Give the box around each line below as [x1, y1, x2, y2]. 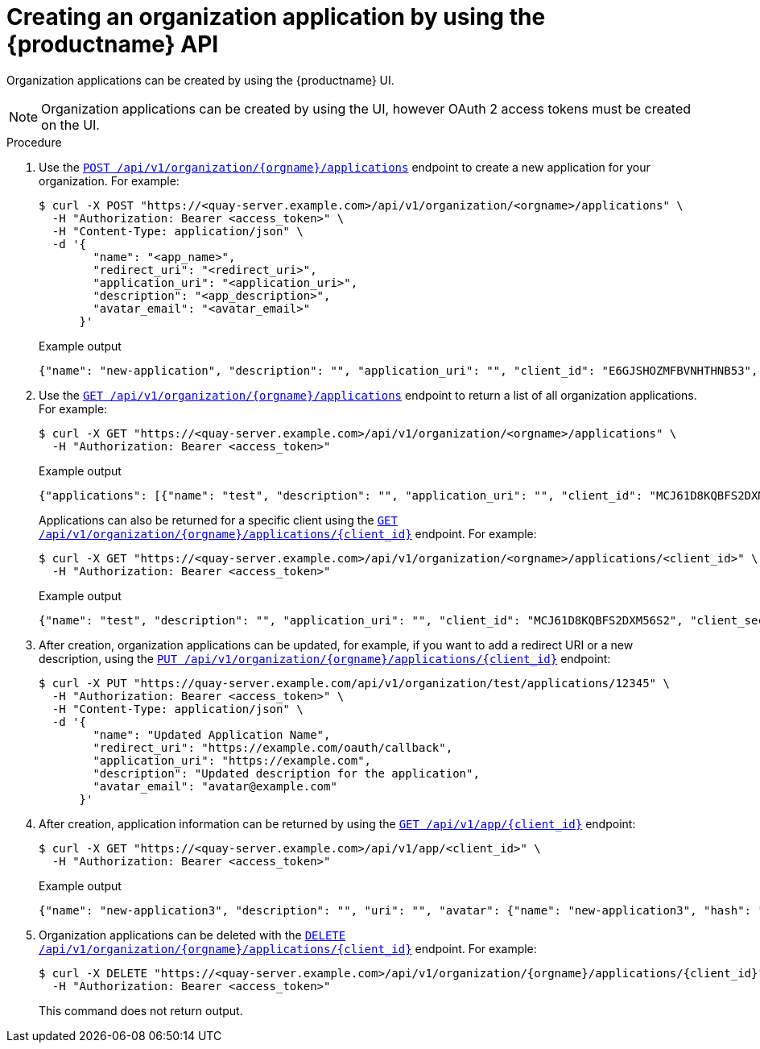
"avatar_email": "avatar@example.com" [93, 779, 337, 793]
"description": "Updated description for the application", [93, 766, 480, 780]
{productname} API [6, 31, 219, 58]
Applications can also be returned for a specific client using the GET [39, 512, 398, 527]
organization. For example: [39, 173, 180, 188]
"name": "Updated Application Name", [93, 728, 331, 741]
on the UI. [41, 116, 100, 133]
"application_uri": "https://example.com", [93, 753, 372, 767]
